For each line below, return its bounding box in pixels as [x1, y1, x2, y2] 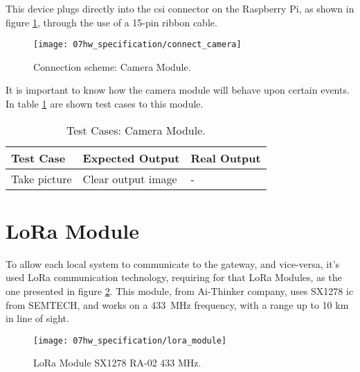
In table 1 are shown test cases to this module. [6, 96, 204, 111]
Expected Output [82, 149, 180, 166]
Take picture [11, 170, 72, 187]
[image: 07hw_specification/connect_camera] [33, 40, 242, 50]
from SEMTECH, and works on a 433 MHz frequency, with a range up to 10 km [6, 297, 349, 312]
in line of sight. [6, 311, 69, 325]
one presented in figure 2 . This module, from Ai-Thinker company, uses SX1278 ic [6, 283, 354, 298]
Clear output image [82, 170, 177, 187]
